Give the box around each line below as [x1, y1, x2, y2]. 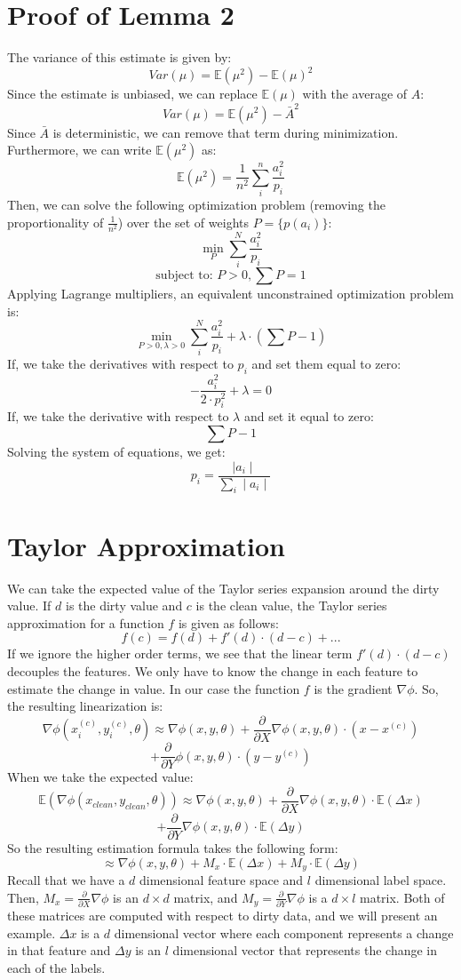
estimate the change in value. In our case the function [7, 679, 300, 697]
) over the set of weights [117, 212, 249, 231]
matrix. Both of [359, 888, 445, 906]
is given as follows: [178, 613, 279, 632]
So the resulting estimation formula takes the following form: [7, 839, 338, 857]
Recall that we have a [7, 871, 125, 889]
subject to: [155, 268, 213, 282]
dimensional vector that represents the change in [172, 941, 438, 960]
